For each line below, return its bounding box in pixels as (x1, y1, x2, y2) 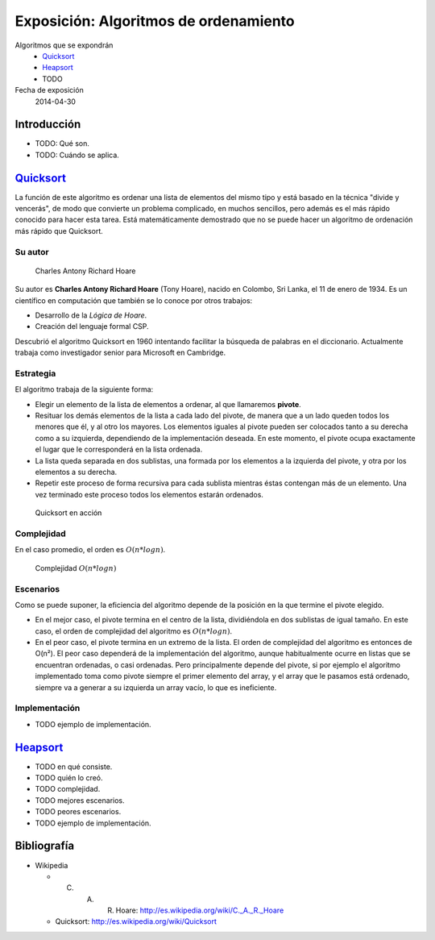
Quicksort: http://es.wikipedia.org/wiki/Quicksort (55, 917, 217, 926)
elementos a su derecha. (35, 468, 118, 477)
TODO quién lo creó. (35, 773, 104, 783)
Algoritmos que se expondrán (14, 40, 114, 50)
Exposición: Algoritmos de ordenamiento (14, 12, 296, 30)
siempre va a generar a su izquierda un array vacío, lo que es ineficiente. (35, 682, 277, 693)
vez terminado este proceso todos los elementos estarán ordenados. (35, 489, 263, 499)
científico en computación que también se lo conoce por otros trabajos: (14, 295, 253, 306)
